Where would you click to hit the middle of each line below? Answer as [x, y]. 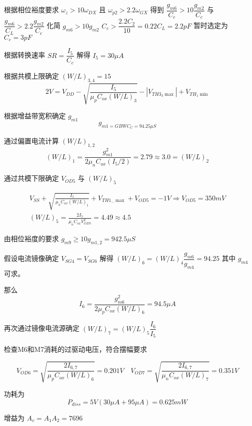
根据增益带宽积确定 [35, 116]
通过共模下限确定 [31, 178]
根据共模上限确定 [31, 75]
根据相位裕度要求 [31, 10]
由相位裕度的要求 [31, 239]
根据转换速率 [25, 55]
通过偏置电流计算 [31, 140]
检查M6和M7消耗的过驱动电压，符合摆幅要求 [76, 349]
